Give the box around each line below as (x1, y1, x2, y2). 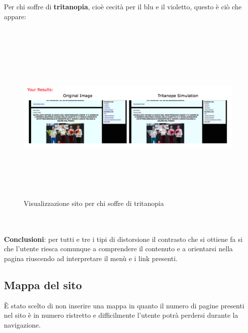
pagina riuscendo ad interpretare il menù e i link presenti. (4, 253, 178, 263)
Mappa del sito (4, 277, 82, 292)
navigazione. (4, 319, 41, 330)
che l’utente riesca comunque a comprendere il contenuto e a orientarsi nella (4, 243, 233, 254)
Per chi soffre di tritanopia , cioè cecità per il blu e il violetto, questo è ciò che (4, 1, 242, 12)
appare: (4, 11, 27, 21)
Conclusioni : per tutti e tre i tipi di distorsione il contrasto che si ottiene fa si (4, 233, 243, 244)
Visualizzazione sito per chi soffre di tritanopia (24, 198, 164, 208)
